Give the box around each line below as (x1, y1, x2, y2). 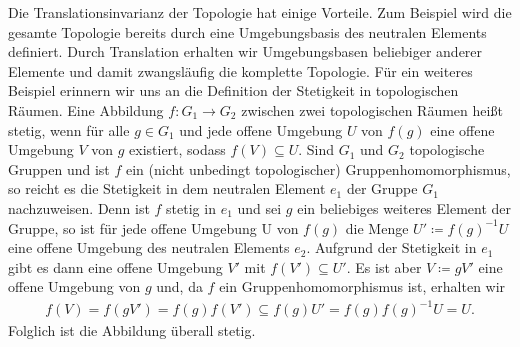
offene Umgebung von (8, 276, 141, 297)
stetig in (166, 197, 216, 218)
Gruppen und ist (8, 158, 110, 179)
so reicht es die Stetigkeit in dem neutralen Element (8, 178, 326, 199)
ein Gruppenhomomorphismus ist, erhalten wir (219, 276, 506, 297)
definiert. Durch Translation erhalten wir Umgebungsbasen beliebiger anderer (8, 41, 483, 62)
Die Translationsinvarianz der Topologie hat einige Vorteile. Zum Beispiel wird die (8, 2, 512, 22)
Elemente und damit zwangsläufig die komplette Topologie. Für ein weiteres (8, 60, 473, 81)
